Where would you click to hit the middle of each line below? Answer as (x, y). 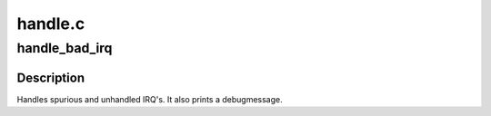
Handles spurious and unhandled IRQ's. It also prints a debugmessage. (150, 99)
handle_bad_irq (65, 48)
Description (51, 77)
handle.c (51, 24)
